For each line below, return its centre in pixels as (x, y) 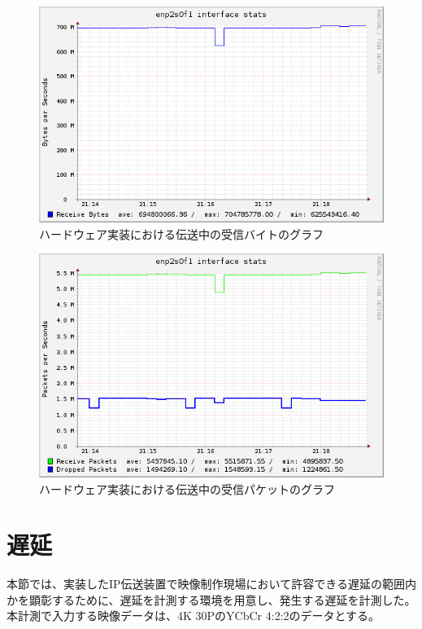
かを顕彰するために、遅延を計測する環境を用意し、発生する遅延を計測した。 (211, 599)
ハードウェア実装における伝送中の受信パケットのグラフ (187, 488)
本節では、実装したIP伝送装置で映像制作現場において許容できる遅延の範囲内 (211, 584)
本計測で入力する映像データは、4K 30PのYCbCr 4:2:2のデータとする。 (194, 616)
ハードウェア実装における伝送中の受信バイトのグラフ (181, 233)
